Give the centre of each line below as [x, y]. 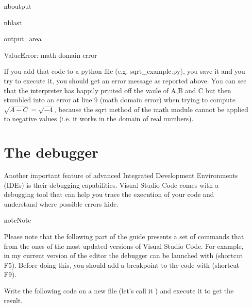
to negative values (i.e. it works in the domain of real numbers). [99, 119]
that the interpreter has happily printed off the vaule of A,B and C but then [118, 90]
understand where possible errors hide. [61, 203]
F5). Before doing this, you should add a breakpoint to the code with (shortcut [122, 265]
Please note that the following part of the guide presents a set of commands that [124, 236]
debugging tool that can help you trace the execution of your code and [109, 194]
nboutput [18, 6]
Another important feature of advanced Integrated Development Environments [121, 175]
